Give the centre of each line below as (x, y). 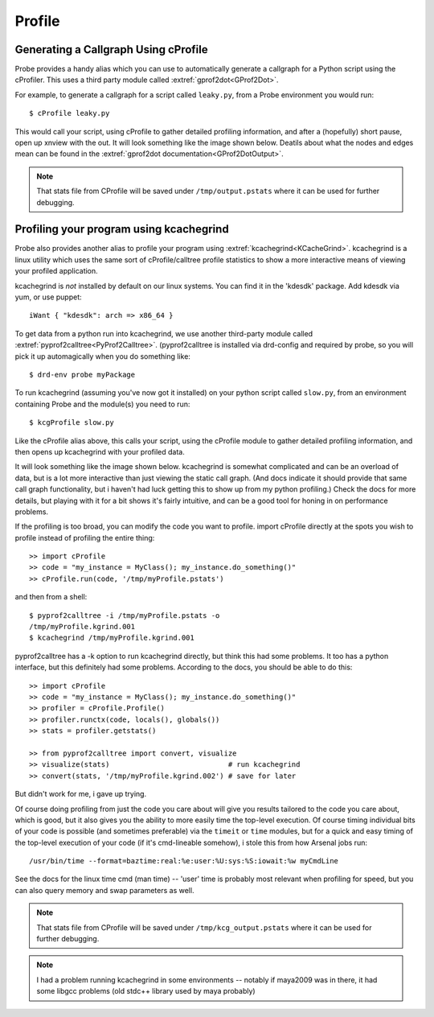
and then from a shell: (51, 597)
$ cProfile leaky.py (70, 113)
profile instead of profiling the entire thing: (85, 537)
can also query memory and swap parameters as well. (104, 890)
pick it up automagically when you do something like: (102, 356)
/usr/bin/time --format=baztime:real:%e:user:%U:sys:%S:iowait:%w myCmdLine (184, 861)
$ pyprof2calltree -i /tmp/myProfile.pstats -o (125, 615)
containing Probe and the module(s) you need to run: (102, 404)
